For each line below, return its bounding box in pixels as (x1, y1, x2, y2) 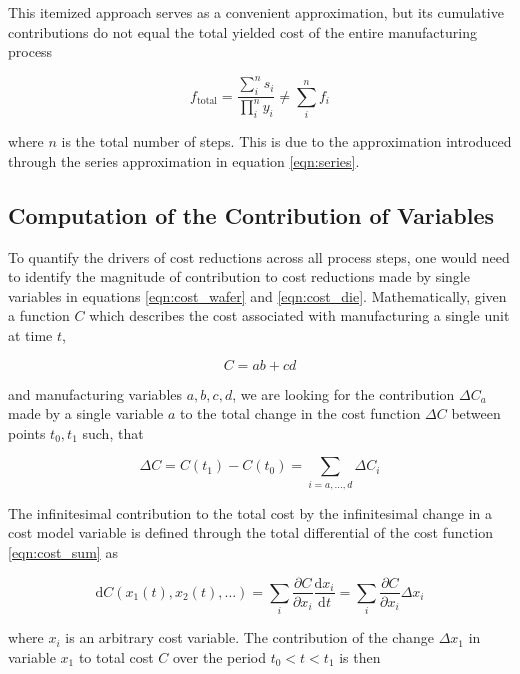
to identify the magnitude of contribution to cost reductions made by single (8, 266, 470, 287)
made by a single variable (8, 403, 164, 424)
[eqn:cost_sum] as (8, 541, 118, 562)
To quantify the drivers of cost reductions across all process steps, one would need (8, 246, 510, 267)
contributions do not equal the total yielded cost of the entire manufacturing (8, 21, 477, 42)
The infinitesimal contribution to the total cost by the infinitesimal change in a (8, 502, 493, 523)
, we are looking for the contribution (232, 383, 455, 404)
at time (8, 325, 53, 346)
